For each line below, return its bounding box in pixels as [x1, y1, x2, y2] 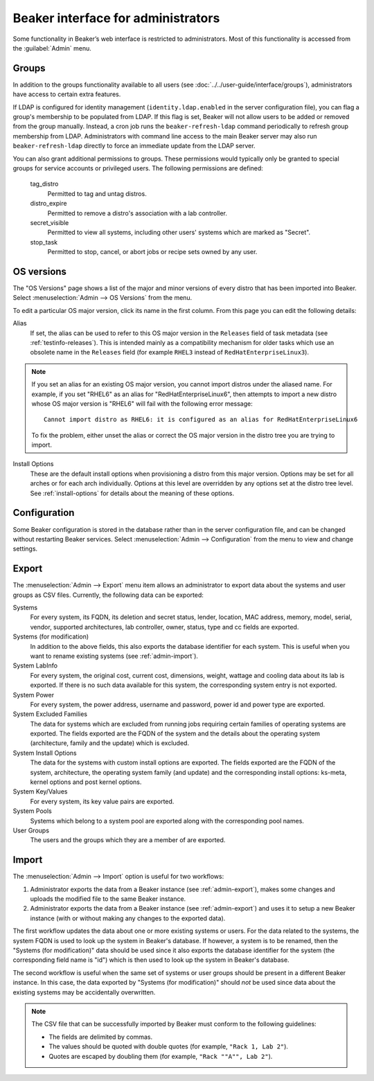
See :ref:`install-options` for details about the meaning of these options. [30, 489, 235, 497]
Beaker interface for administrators [12, 10, 220, 26]
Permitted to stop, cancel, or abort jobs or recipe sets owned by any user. [47, 248, 258, 256]
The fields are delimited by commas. [48, 1033, 153, 1041]
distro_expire [30, 199, 67, 208]
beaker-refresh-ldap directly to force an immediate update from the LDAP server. [12, 142, 256, 150]
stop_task [30, 238, 58, 246]
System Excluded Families [12, 710, 88, 718]
